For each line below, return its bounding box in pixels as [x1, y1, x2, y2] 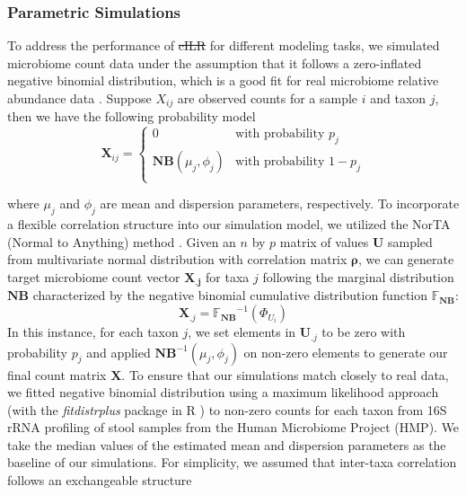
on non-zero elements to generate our [243, 342, 448, 361]
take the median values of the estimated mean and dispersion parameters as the [7, 435, 446, 454]
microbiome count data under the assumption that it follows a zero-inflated [7, 53, 422, 72]
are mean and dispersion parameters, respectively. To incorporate [100, 194, 460, 213]
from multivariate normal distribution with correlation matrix [7, 250, 347, 269]
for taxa [206, 268, 250, 287]
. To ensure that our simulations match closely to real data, [121, 365, 449, 384]
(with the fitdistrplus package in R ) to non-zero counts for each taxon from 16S [7, 400, 447, 419]
